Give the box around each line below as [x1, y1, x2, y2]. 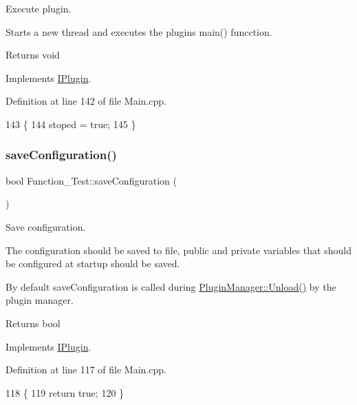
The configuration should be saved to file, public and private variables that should [6, 242, 351, 257]
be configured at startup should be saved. [6, 256, 180, 271]
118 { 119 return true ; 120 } [6, 385, 125, 399]
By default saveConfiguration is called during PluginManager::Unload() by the [6, 279, 336, 293]
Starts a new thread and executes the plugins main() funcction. [6, 24, 272, 39]
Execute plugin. [6, 1, 72, 15]
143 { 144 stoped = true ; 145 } [6, 116, 136, 131]
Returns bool [6, 315, 61, 330]
